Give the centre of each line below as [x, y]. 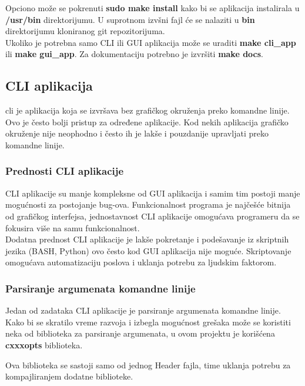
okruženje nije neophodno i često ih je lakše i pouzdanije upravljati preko [137, 133]
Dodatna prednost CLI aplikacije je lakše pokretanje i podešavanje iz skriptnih [147, 239]
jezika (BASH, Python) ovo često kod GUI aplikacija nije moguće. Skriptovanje [148, 250]
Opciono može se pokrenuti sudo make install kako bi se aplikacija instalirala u [152, 8]
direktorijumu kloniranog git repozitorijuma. [85, 31]
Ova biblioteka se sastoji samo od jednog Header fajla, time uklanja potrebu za [148, 365]
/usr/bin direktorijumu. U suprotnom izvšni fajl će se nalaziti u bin [130, 19]
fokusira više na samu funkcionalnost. [73, 227]
